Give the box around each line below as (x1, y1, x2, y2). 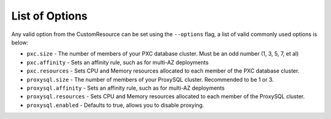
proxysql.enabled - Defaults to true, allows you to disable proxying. (26, 101, 205, 109)
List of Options (11, 9, 88, 23)
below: (11, 38, 29, 46)
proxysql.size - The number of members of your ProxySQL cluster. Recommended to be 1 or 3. (26, 76, 274, 83)
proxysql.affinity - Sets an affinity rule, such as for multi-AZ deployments (26, 84, 225, 92)
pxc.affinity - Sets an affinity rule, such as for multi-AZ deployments (26, 59, 209, 66)
